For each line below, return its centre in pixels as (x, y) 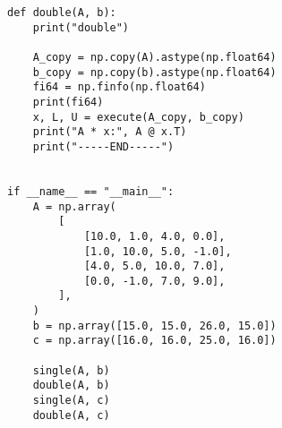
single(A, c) (71, 401)
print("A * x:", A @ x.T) (110, 132)
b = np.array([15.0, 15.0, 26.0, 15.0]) (154, 325)
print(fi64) (68, 102)
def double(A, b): (62, 13)
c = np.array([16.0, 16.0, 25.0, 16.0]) (154, 341)
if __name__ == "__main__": (91, 191)
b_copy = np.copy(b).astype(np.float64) (154, 72)
